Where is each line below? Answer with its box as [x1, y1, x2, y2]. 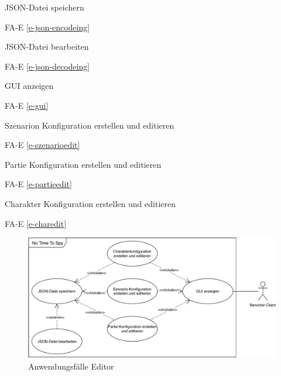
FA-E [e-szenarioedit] [5, 139, 80, 151]
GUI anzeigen [5, 80, 54, 92]
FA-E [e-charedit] [5, 217, 67, 229]
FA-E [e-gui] [5, 99, 49, 111]
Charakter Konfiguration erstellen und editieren [5, 197, 176, 209]
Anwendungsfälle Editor [28, 360, 114, 372]
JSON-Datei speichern [5, 1, 84, 13]
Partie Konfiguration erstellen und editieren [5, 158, 162, 170]
